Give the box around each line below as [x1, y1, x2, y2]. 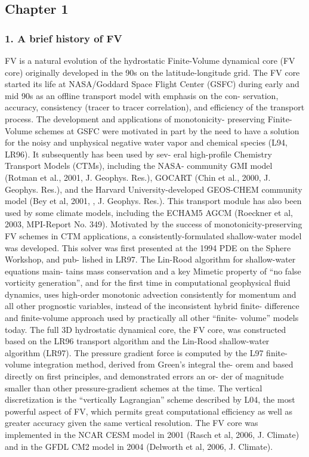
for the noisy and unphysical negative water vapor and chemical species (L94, [5, 136, 288, 149]
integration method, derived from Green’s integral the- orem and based [33, 358, 293, 370]
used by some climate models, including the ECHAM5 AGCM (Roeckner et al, [5, 206, 293, 218]
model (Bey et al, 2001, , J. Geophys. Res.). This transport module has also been [5, 194, 302, 207]
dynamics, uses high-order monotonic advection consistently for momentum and [5, 288, 296, 300]
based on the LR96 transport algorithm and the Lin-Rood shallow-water [5, 335, 270, 347]
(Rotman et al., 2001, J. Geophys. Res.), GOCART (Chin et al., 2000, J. [5, 171, 271, 183]
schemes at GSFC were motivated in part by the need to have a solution [35, 124, 299, 137]
